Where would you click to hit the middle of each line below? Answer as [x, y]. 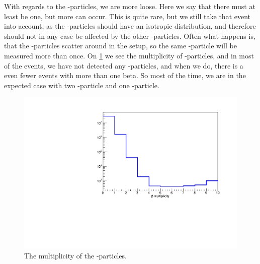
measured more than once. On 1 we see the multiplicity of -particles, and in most [129, 55]
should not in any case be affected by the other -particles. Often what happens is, [130, 36]
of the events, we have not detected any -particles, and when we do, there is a [124, 65]
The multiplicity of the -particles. [75, 255]
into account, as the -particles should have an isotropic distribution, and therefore [130, 26]
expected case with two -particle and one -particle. [82, 85]
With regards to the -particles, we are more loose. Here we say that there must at [130, 6]
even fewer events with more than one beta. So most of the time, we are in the [125, 75]
